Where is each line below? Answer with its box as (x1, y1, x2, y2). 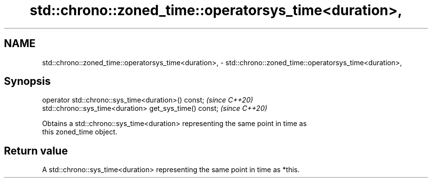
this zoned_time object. (42, 128, 117, 136)
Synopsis (4, 75, 51, 88)
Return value (4, 144, 68, 157)
